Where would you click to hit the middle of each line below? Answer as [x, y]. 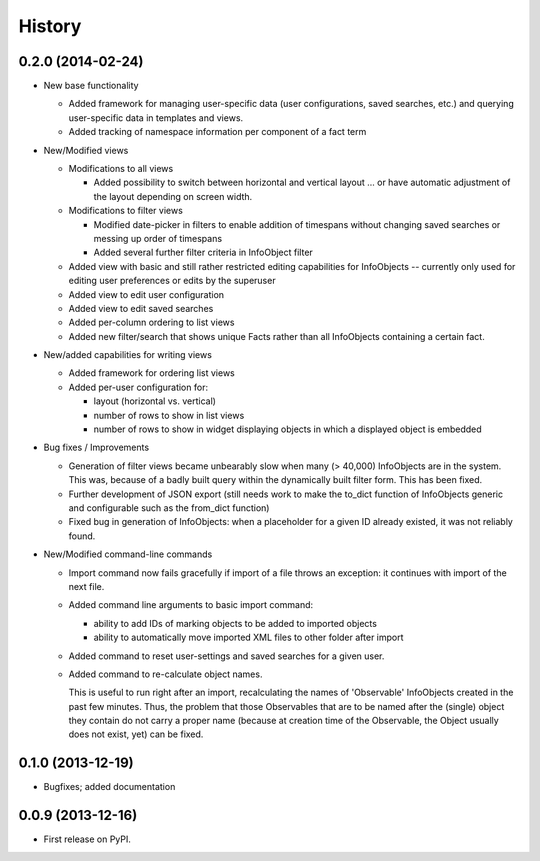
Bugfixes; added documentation [109, 787]
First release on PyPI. [87, 839]
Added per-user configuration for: [138, 387]
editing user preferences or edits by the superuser [172, 281]
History [50, 26]
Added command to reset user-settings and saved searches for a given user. [226, 656]
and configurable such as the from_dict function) [169, 508]
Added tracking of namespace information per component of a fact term [217, 132]
